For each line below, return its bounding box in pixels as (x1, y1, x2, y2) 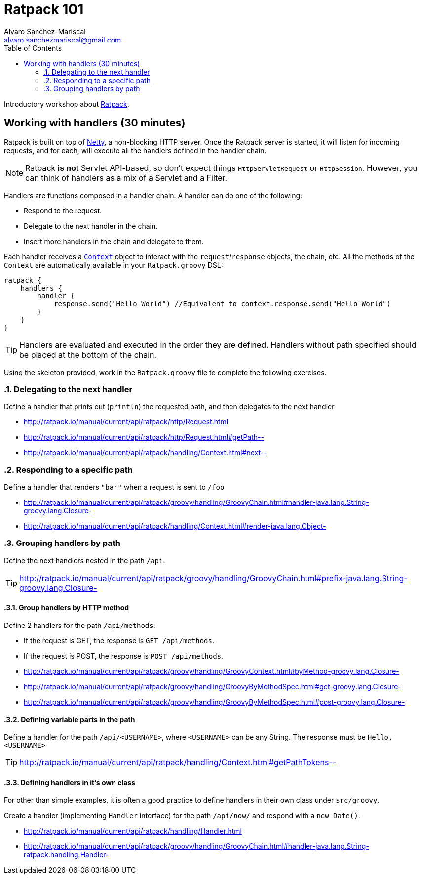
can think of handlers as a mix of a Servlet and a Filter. (25, 172, 228, 183)
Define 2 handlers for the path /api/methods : (4, 621, 155, 630)
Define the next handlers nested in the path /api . (4, 556, 165, 565)
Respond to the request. (24, 206, 102, 215)
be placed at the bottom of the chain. (19, 349, 157, 360)
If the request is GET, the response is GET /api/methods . (24, 636, 214, 645)
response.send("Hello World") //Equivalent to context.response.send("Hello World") (54, 299, 391, 308)
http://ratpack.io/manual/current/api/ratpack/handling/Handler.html (24, 826, 242, 835)
